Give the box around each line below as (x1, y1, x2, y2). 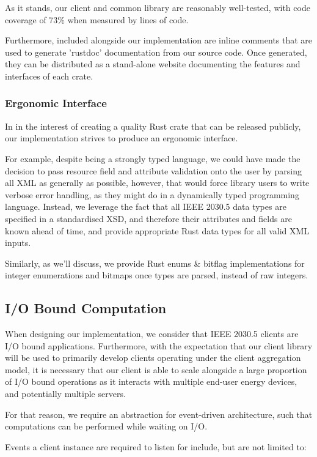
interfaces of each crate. (5, 69, 93, 82)
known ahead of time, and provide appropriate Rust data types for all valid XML (5, 224, 310, 237)
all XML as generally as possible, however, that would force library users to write (5, 176, 310, 189)
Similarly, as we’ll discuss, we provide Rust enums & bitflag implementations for (5, 256, 305, 269)
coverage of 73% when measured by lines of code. (5, 13, 189, 26)
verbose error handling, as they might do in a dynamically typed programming (5, 188, 299, 201)
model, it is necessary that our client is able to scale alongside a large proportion (5, 363, 307, 376)
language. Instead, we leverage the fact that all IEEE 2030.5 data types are (5, 200, 286, 213)
